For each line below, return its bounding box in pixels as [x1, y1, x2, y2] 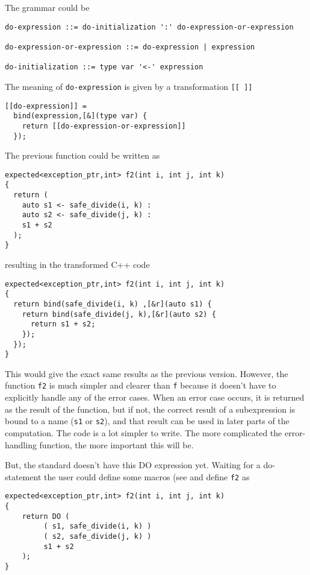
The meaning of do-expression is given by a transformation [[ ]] [5, 80, 253, 92]
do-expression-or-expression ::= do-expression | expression [5, 42, 255, 51]
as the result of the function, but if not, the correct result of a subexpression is [5, 402, 296, 415]
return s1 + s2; [30, 320, 96, 329]
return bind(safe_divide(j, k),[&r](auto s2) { [22, 310, 216, 319]
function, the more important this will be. [39, 438, 194, 451]
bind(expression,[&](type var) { [13, 112, 147, 121]
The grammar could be [5, 1, 90, 13]
